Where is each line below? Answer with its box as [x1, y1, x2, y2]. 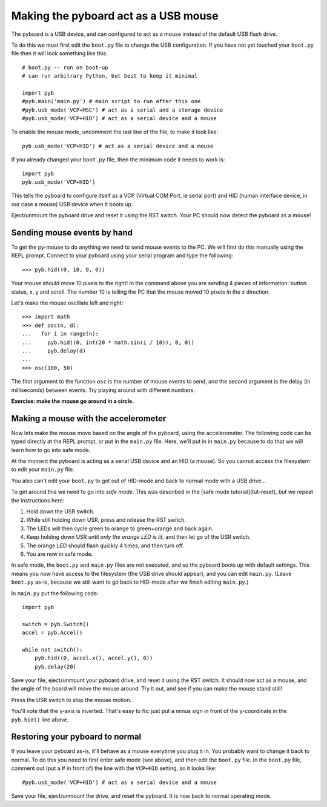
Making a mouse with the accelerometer [11, 413, 167, 424]
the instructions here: [11, 496, 65, 504]
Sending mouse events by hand [11, 228, 133, 238]
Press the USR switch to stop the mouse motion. [11, 696, 132, 703]
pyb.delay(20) [34, 663, 77, 670]
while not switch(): [22, 646, 83, 653]
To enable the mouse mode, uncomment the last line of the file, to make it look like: [11, 128, 219, 136]
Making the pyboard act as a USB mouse [11, 9, 219, 22]
